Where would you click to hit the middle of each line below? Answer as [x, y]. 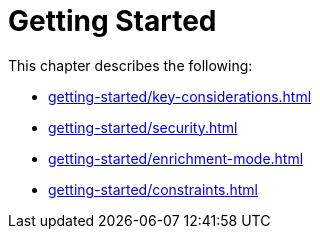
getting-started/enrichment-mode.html [176, 158]
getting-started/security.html [143, 127]
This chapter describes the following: [130, 65]
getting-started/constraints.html [153, 189]
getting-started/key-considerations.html [180, 96]
